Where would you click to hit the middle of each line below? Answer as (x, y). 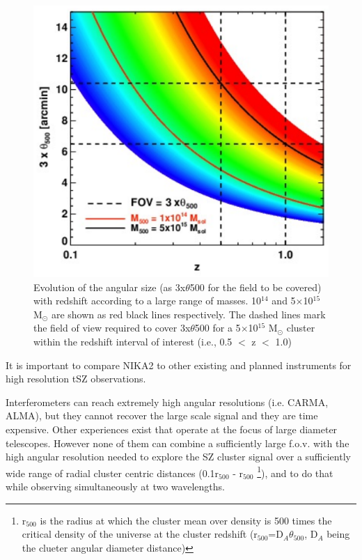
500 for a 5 (218, 328)
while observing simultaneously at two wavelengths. (115, 487)
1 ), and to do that (295, 472)
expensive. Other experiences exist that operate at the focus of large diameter (172, 429)
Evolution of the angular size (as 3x (110, 287)
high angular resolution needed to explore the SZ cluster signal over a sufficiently (178, 457)
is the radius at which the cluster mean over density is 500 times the (186, 520)
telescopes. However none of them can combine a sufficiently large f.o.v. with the (178, 443)
